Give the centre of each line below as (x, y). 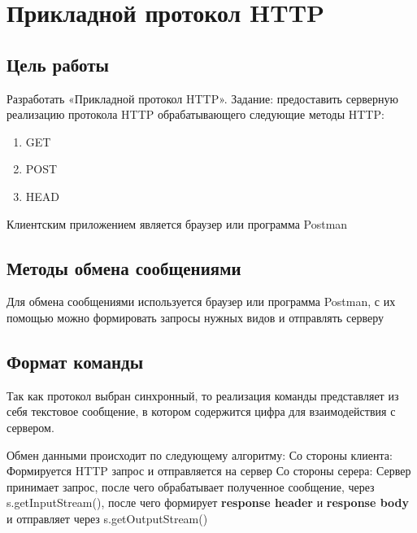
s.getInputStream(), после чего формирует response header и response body (208, 502)
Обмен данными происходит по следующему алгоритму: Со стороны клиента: (200, 454)
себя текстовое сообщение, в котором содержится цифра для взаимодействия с (201, 411)
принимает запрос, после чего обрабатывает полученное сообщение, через (191, 486)
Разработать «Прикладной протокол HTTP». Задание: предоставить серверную (202, 98)
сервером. (30, 427)
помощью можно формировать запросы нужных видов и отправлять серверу (195, 317)
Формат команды (75, 361)
